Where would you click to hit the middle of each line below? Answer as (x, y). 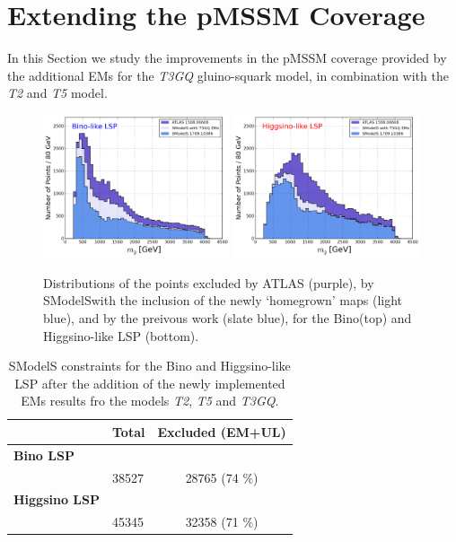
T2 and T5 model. (57, 93)
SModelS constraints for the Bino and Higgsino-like (149, 366)
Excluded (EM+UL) (222, 431)
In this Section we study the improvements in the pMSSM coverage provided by (227, 58)
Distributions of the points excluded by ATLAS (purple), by (209, 282)
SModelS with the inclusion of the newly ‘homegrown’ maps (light (223, 300)
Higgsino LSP (57, 499)
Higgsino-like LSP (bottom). (121, 335)
